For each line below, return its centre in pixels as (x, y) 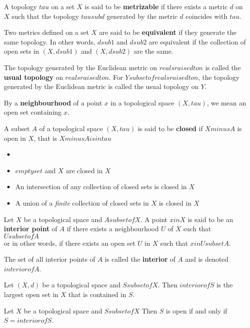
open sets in (22, 51)
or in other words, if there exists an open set (70, 243)
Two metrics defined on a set (46, 32)
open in (15, 138)
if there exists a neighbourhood (113, 229)
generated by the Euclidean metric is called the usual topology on (101, 86)
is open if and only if (196, 310)
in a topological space (142, 102)
